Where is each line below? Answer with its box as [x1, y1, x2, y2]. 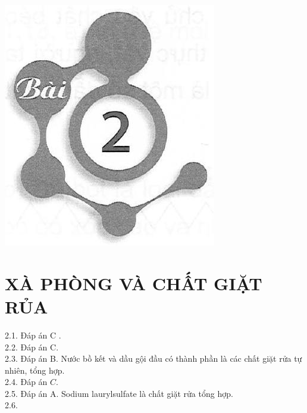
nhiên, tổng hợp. [5, 364, 65, 376]
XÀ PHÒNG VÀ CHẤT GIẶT [5, 271, 262, 295]
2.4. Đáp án [5, 375, 48, 388]
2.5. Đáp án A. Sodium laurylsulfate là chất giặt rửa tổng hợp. [5, 387, 233, 399]
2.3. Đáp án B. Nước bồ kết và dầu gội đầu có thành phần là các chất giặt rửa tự [5, 352, 302, 365]
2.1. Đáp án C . [5, 328, 61, 341]
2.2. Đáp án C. [5, 340, 59, 353]
